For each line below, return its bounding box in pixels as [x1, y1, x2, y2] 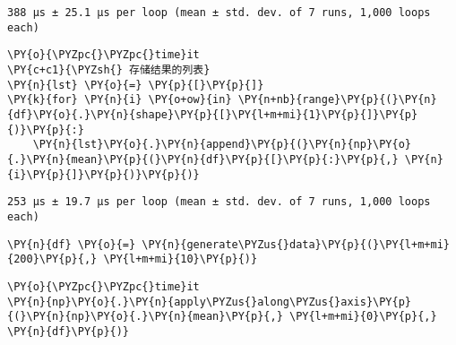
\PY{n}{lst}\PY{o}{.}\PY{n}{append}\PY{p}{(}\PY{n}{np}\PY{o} [32, 138, 412, 151]
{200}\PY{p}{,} [7, 253, 98, 266]
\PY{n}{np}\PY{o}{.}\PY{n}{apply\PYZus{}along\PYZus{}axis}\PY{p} [7, 295, 412, 308]
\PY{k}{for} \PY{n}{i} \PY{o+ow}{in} [7, 93, 232, 107]
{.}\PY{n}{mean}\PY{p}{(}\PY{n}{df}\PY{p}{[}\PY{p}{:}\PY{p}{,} [7, 152, 399, 166]
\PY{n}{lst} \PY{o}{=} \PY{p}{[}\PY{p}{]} [7, 78, 264, 91]
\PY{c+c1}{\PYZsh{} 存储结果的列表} [7, 63, 211, 76]
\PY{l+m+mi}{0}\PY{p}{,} [288, 310, 437, 323]
